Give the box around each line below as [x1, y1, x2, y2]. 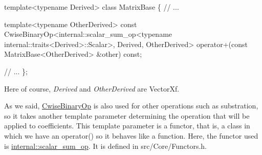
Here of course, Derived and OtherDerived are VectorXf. [4, 83, 180, 94]
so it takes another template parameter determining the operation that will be [4, 110, 250, 121]
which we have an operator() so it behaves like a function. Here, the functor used [4, 130, 258, 141]
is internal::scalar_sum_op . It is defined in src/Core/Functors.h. [4, 140, 207, 151]
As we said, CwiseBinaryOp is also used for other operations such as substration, [4, 100, 258, 111]
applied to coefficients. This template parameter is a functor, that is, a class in [4, 120, 250, 131]
